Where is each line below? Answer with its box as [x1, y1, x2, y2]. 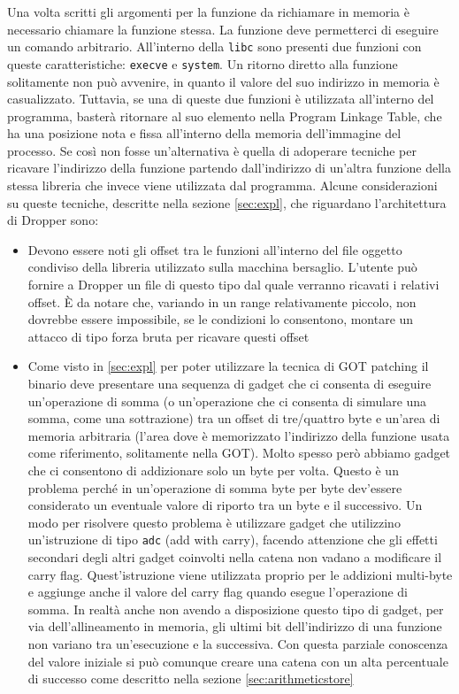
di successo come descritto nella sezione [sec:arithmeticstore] [27, 669, 354, 688]
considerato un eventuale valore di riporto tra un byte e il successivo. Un [27, 496, 423, 514]
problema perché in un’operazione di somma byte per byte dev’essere [27, 478, 402, 497]
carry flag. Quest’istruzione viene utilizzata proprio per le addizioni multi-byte [27, 565, 453, 583]
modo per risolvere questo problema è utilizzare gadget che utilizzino [27, 513, 401, 531]
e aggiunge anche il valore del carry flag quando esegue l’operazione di [27, 582, 408, 601]
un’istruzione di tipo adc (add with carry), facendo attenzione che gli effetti [27, 530, 438, 549]
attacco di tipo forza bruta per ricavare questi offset [27, 327, 310, 345]
